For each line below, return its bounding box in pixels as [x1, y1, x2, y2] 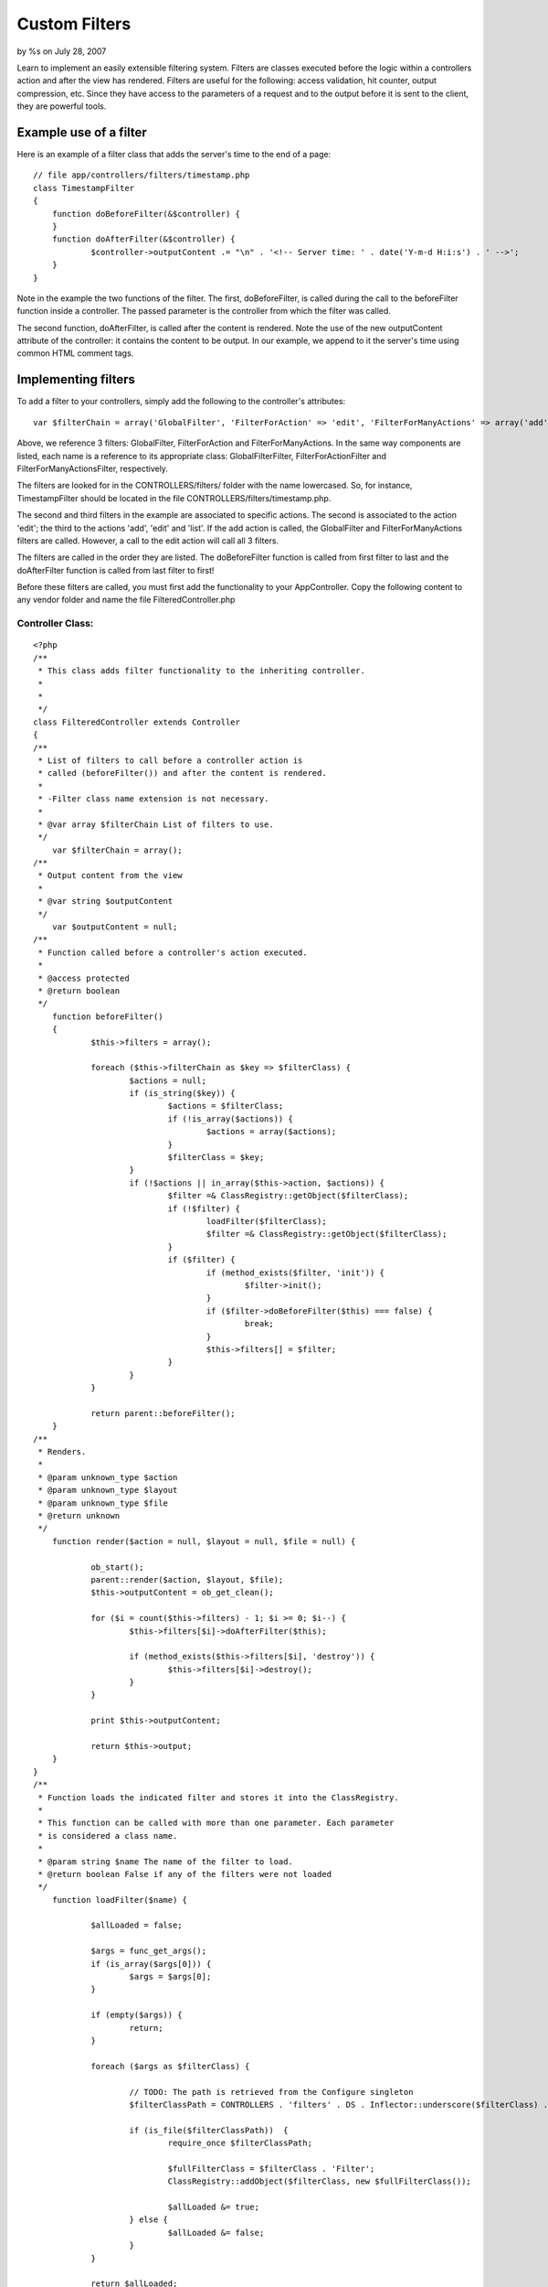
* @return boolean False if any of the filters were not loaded [37, 1869, 332, 1879]
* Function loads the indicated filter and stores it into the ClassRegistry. [37, 1792, 399, 1802]
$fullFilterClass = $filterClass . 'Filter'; [167, 2164, 375, 2174]
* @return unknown [37, 1510, 121, 1520]
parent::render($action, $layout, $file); [90, 1574, 284, 1584]
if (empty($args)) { [90, 2010, 183, 2021]
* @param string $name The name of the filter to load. [37, 1856, 294, 1866]
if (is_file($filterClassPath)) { [129, 2125, 289, 2135]
